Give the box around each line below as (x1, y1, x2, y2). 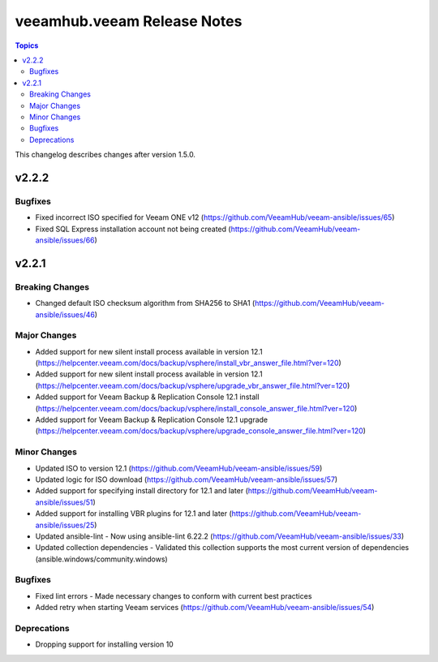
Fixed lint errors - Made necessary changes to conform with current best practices (35, 591, 312, 600)
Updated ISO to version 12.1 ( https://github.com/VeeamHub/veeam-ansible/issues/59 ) (35, 463, 323, 473)
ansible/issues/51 (35, 497, 93, 507)
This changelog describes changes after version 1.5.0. (15, 150, 196, 160)
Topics (15, 41, 39, 50)
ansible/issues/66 (35, 235, 95, 245)
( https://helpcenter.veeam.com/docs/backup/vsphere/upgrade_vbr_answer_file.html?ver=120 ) (35, 380, 350, 390)
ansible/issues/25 (35, 520, 95, 530)
